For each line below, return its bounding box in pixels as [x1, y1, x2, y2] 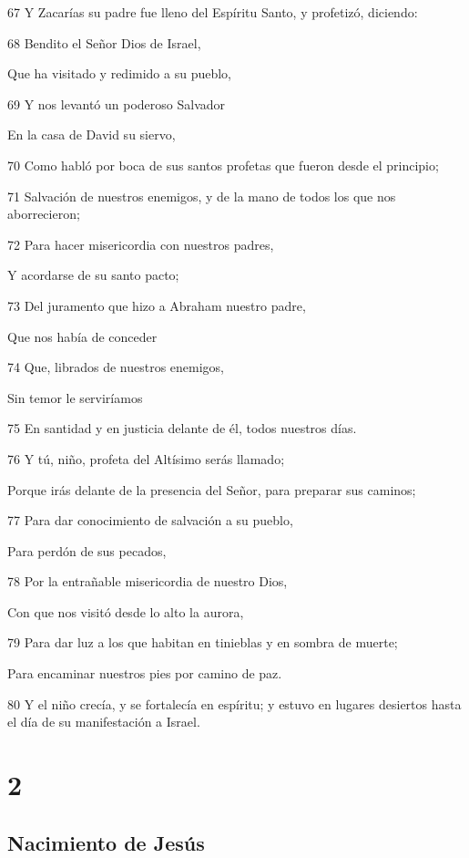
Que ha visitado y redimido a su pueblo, [7, 64, 231, 83]
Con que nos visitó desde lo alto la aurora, [7, 602, 244, 621]
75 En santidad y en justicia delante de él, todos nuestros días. [7, 419, 357, 438]
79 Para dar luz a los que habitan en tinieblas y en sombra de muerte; [7, 633, 398, 652]
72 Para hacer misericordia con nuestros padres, [7, 234, 274, 253]
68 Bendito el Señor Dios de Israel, [7, 33, 201, 52]
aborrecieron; [7, 204, 80, 223]
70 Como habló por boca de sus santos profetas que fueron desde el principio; [7, 155, 439, 174]
